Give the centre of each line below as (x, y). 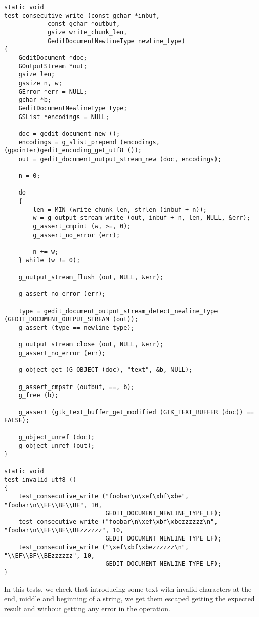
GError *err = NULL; (53, 91)
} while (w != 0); (49, 260)
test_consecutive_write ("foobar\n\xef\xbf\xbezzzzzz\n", (118, 522)
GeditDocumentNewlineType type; (73, 108)
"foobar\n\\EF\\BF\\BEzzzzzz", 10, (64, 530)
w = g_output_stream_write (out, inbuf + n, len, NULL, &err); (142, 218)
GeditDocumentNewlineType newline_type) (116, 41)
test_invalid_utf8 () (40, 479)
